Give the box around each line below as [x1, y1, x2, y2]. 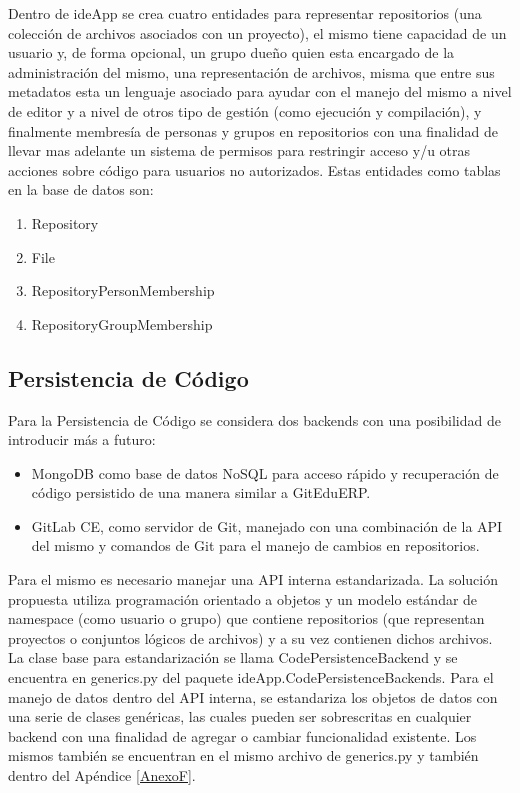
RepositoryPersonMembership [31, 280, 215, 301]
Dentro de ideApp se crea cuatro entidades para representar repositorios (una [8, 3, 482, 23]
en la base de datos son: [8, 179, 154, 200]
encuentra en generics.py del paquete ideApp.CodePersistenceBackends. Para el [8, 667, 494, 688]
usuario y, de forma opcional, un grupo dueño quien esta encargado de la [8, 42, 455, 63]
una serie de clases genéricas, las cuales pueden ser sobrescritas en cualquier [8, 706, 472, 727]
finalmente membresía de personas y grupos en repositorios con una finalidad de [8, 120, 498, 141]
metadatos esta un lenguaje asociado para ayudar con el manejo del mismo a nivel [8, 81, 512, 102]
